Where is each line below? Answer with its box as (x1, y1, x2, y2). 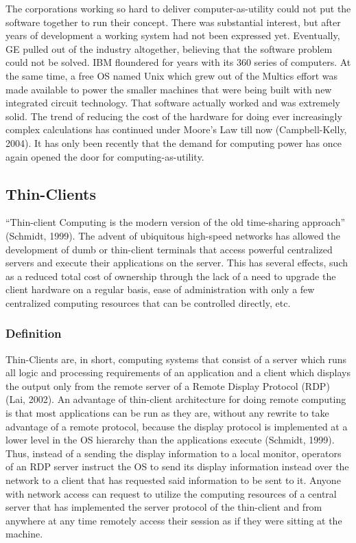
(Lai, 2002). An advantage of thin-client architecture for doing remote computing (5, 392, 346, 406)
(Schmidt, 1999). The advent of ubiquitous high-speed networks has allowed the (5, 228, 341, 242)
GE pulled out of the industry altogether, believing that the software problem (5, 41, 333, 56)
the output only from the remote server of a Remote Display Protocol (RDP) (5, 378, 330, 393)
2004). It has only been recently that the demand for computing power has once (5, 135, 342, 150)
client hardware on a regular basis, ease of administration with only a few (5, 282, 315, 297)
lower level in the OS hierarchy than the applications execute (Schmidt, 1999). (5, 432, 335, 447)
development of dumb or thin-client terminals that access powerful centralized (5, 242, 333, 256)
